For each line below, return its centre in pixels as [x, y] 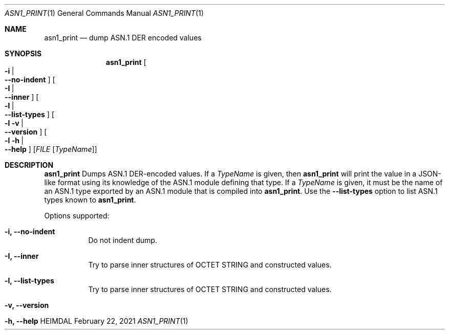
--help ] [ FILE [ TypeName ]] [51, 149]
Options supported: [77, 216]
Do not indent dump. [123, 240]
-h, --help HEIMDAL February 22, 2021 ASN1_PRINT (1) [97, 321]
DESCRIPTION [29, 165]
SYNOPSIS [23, 53]
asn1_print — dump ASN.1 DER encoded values [123, 38]
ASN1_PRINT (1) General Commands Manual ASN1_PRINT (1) [104, 13]
